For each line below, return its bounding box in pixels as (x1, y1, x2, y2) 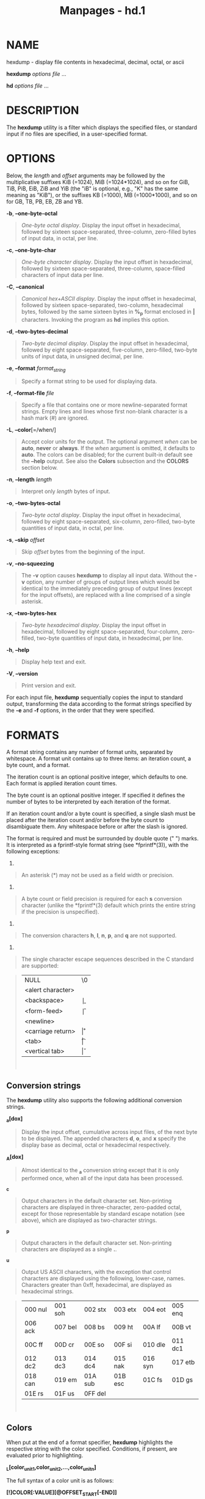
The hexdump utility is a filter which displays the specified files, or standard (6, 124, 197, 131)
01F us (54, 1389, 75, 1397)
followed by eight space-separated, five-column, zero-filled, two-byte (21, 346, 198, 353)
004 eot (143, 1305, 166, 1314)
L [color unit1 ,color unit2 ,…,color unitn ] (6, 1464, 96, 1473)
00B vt (171, 1322, 191, 1331)
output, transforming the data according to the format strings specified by (6, 700, 192, 708)
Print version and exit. (21, 682, 76, 689)
